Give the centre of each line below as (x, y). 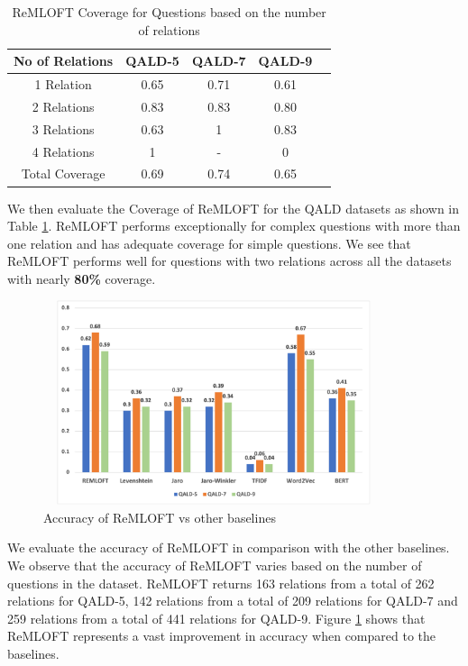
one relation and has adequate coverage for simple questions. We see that (209, 243)
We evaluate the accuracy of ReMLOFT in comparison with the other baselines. (229, 547)
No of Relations (64, 61)
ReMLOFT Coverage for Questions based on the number (169, 12)
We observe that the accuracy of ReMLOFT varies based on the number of (215, 566)
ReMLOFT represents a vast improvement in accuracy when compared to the (222, 636)
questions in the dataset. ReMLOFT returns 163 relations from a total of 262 (221, 583)
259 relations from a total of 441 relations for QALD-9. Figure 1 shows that (216, 618)
